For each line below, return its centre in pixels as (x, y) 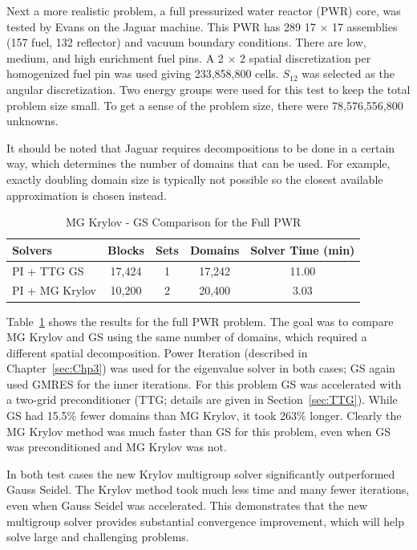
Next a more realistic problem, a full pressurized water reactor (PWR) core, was (204, 10)
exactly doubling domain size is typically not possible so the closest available (195, 179)
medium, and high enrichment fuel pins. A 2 (115, 57)
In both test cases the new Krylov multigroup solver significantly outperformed (201, 473)
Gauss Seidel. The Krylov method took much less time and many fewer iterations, (208, 489)
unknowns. (32, 121)
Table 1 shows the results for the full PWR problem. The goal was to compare (200, 321)
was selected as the (348, 73)
